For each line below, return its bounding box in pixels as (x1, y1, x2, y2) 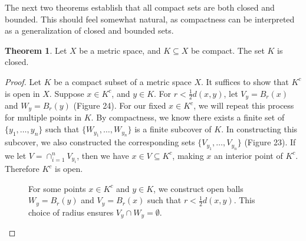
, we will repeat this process (193, 99, 294, 112)
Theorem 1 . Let (5, 44, 67, 56)
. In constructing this (221, 123, 298, 135)
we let (5, 149, 27, 161)
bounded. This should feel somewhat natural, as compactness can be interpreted (5, 12, 295, 25)
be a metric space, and (79, 44, 161, 56)
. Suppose (49, 87, 84, 99)
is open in (5, 87, 40, 99)
